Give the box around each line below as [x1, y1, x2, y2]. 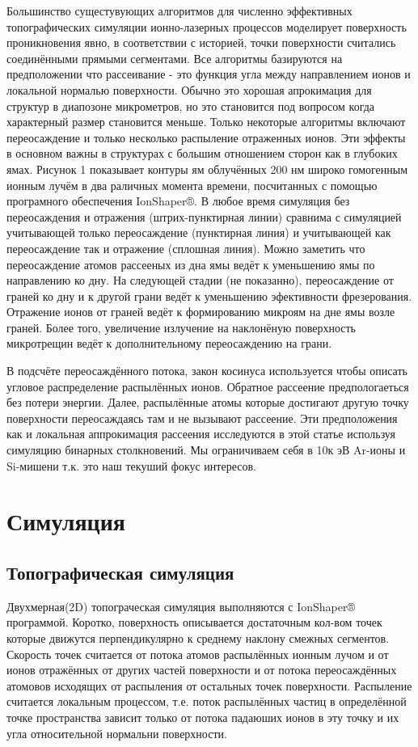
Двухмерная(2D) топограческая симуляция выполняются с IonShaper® [6, 597, 356, 614]
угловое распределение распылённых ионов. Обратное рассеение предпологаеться [6, 378, 409, 395]
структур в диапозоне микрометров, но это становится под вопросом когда [6, 97, 375, 114]
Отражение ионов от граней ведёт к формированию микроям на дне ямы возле [6, 303, 395, 320]
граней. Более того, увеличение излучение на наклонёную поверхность [6, 319, 356, 336]
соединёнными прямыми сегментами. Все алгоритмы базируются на [6, 49, 343, 66]
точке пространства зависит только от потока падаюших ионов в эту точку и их [6, 708, 399, 725]
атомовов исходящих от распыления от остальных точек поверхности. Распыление [6, 677, 412, 694]
